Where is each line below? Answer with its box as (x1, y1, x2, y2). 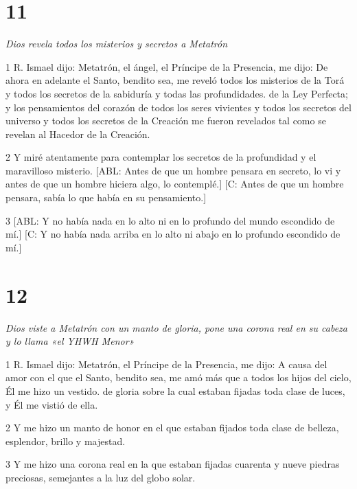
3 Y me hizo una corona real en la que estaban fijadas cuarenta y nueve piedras (5, 457, 340, 471)
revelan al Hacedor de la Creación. (5, 126, 150, 141)
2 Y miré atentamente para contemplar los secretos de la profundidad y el (5, 150, 316, 164)
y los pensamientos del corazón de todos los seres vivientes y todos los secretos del (5, 100, 352, 114)
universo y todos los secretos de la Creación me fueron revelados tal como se (5, 113, 326, 128)
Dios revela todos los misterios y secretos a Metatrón (5, 36, 228, 51)
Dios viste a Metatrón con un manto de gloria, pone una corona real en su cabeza (5, 320, 347, 334)
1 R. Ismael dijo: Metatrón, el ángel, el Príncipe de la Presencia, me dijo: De (5, 59, 328, 73)
